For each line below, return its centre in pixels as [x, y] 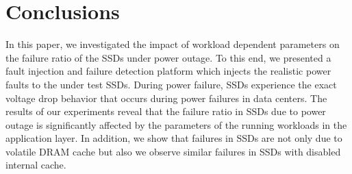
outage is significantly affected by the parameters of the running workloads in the [176, 124]
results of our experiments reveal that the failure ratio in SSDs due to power [166, 111]
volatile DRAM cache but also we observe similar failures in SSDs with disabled [173, 151]
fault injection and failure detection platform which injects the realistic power [168, 71]
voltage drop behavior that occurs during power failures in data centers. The [166, 98]
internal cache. [36, 165]
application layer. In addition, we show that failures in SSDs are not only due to [174, 138]
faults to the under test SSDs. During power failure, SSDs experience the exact [171, 84]
